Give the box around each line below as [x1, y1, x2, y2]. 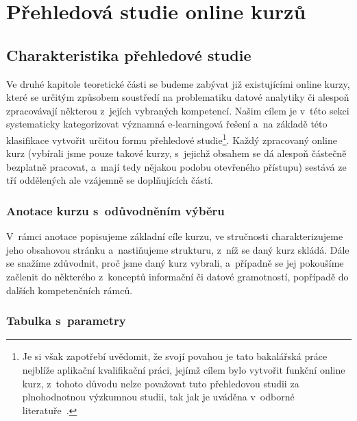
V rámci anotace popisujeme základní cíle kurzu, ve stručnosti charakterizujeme [6, 229, 343, 243]
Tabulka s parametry [6, 312, 126, 329]
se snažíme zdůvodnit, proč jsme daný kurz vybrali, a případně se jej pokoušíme [6, 256, 344, 270]
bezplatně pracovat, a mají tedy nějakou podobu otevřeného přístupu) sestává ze [6, 159, 347, 173]
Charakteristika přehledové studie [6, 44, 251, 65]
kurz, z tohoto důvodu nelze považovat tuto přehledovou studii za [22, 376, 299, 390]
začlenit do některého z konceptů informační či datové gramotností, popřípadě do [6, 269, 349, 283]
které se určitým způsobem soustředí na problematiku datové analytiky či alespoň [6, 90, 349, 104]
